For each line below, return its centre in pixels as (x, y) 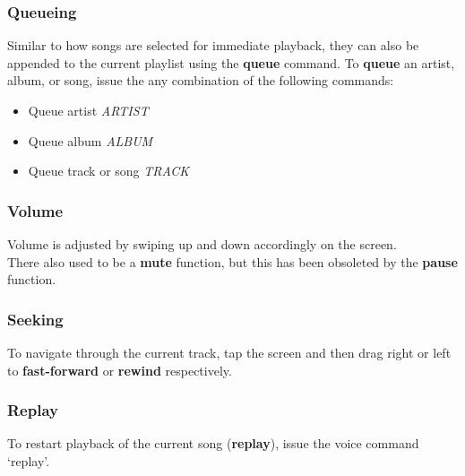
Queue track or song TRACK (108, 171)
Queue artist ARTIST (88, 110)
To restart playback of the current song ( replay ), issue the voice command (213, 443)
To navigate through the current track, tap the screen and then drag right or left (229, 352)
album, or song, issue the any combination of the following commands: (201, 80)
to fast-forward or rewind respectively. (120, 370)
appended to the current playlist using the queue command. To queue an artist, (231, 62)
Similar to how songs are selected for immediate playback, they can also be (213, 45)
